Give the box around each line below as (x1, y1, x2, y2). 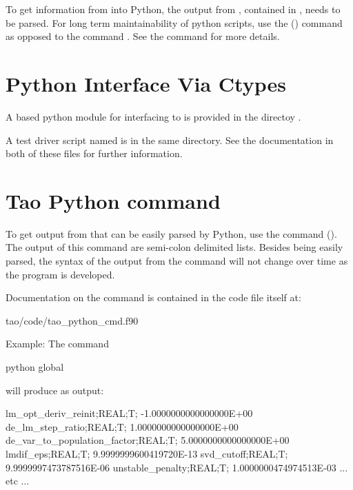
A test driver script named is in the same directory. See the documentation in (6, 132, 334, 147)
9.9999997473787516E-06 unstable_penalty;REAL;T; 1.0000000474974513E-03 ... (6, 460, 348, 474)
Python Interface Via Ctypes (6, 69, 286, 97)
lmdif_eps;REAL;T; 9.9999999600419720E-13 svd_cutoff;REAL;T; (6, 446, 288, 460)
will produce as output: (6, 382, 104, 397)
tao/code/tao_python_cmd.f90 (6, 313, 139, 327)
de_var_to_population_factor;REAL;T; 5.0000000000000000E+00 (6, 433, 290, 447)
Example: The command (6, 336, 109, 351)
